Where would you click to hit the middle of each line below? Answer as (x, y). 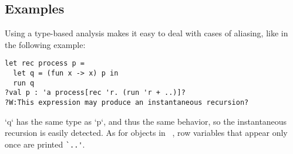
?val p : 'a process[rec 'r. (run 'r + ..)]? (95, 93)
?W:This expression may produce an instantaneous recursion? (127, 103)
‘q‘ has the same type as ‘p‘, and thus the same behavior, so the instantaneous (146, 121)
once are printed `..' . (45, 144)
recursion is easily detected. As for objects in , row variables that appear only (146, 133)
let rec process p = (45, 64)
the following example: (45, 44)
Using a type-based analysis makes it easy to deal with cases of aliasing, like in (146, 33)
